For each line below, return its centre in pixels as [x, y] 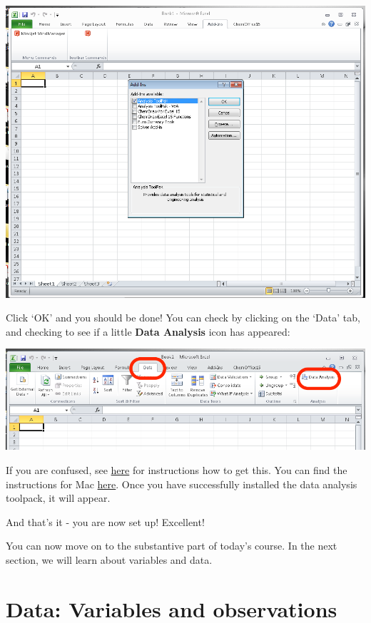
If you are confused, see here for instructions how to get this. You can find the [177, 469]
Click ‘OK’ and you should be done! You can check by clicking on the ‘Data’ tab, [183, 318]
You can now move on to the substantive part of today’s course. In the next [172, 546]
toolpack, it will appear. [58, 498]
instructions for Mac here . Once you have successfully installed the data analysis [182, 484]
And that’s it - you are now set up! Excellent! [105, 521]
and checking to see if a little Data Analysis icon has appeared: [148, 331]
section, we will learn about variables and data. [109, 559]
